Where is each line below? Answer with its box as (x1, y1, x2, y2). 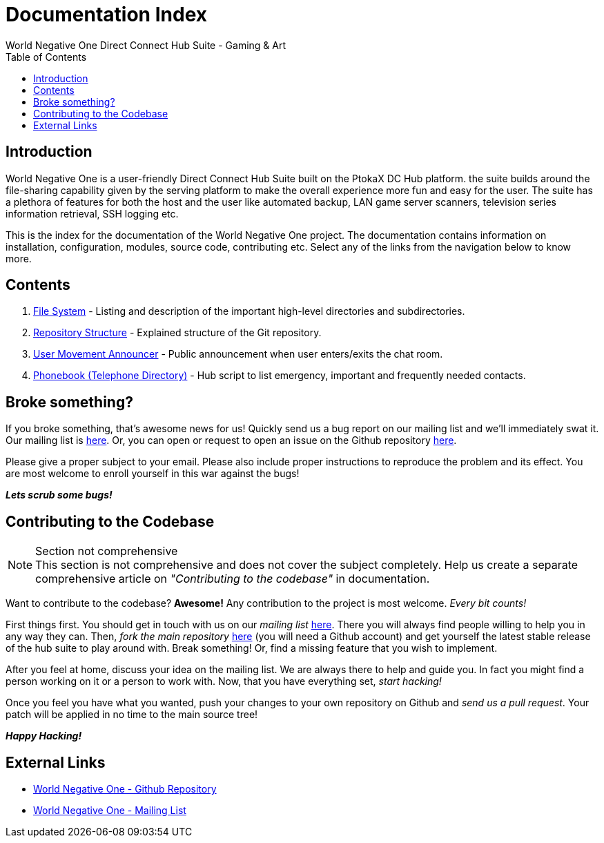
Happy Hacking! (6, 730, 82, 742)
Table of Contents (6, 50, 87, 63)
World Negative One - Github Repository (33, 782, 217, 795)
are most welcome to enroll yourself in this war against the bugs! (6, 467, 300, 480)
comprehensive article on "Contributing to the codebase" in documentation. (35, 572, 430, 586)
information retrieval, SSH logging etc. (6, 207, 179, 220)
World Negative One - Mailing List (33, 804, 186, 816)
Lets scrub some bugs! (6, 489, 113, 501)
